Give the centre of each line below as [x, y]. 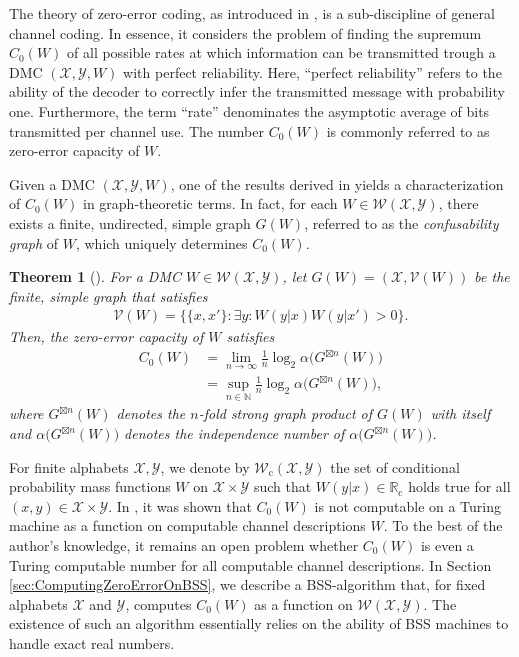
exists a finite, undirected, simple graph [130, 222]
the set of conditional [395, 466]
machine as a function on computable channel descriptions [187, 525]
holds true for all [459, 486]
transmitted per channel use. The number [136, 130]
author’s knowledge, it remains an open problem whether [184, 545]
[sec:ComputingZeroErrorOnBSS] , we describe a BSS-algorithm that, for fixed [247, 584]
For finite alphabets [69, 466]
